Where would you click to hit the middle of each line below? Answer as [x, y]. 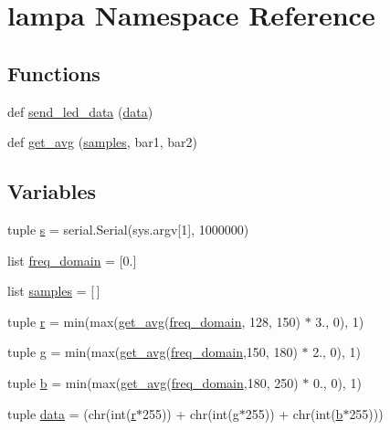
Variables [52, 191]
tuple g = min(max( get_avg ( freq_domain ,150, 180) [153, 352]
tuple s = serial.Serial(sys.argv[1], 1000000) [128, 229]
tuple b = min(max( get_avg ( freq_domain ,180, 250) [153, 382]
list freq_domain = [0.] [72, 260]
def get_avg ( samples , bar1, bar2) [102, 142]
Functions [54, 73]
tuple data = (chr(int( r [72, 413]
